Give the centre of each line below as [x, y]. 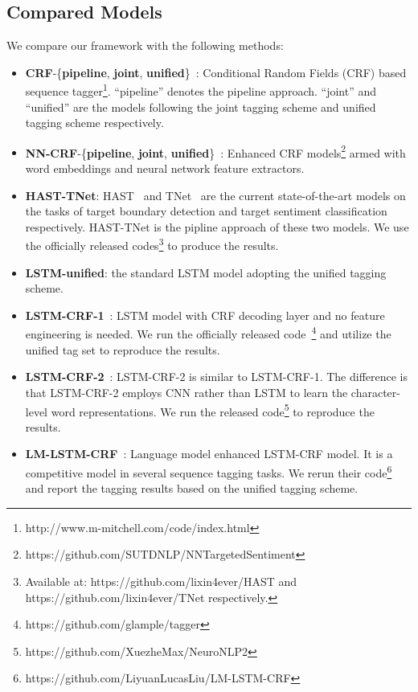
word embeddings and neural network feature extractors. [165, 168]
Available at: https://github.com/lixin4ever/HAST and [161, 581]
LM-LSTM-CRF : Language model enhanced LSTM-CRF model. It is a [209, 454]
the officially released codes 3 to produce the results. [152, 244]
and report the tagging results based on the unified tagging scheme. [192, 488]
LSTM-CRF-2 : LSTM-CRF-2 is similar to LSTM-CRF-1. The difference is [217, 377]
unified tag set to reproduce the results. [123, 349]
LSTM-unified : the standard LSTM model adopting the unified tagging [206, 272]
